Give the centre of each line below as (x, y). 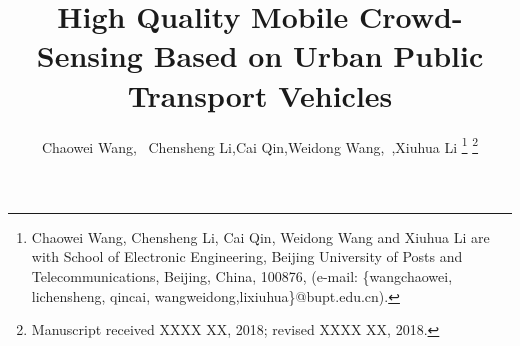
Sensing (89, 55)
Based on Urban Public (318, 55)
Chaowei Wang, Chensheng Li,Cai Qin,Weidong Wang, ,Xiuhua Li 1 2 (260, 145)
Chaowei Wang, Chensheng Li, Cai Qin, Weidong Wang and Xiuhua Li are (260, 236)
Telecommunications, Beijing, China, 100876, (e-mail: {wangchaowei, (242, 275)
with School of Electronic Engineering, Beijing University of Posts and (247, 256)
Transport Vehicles (260, 94)
